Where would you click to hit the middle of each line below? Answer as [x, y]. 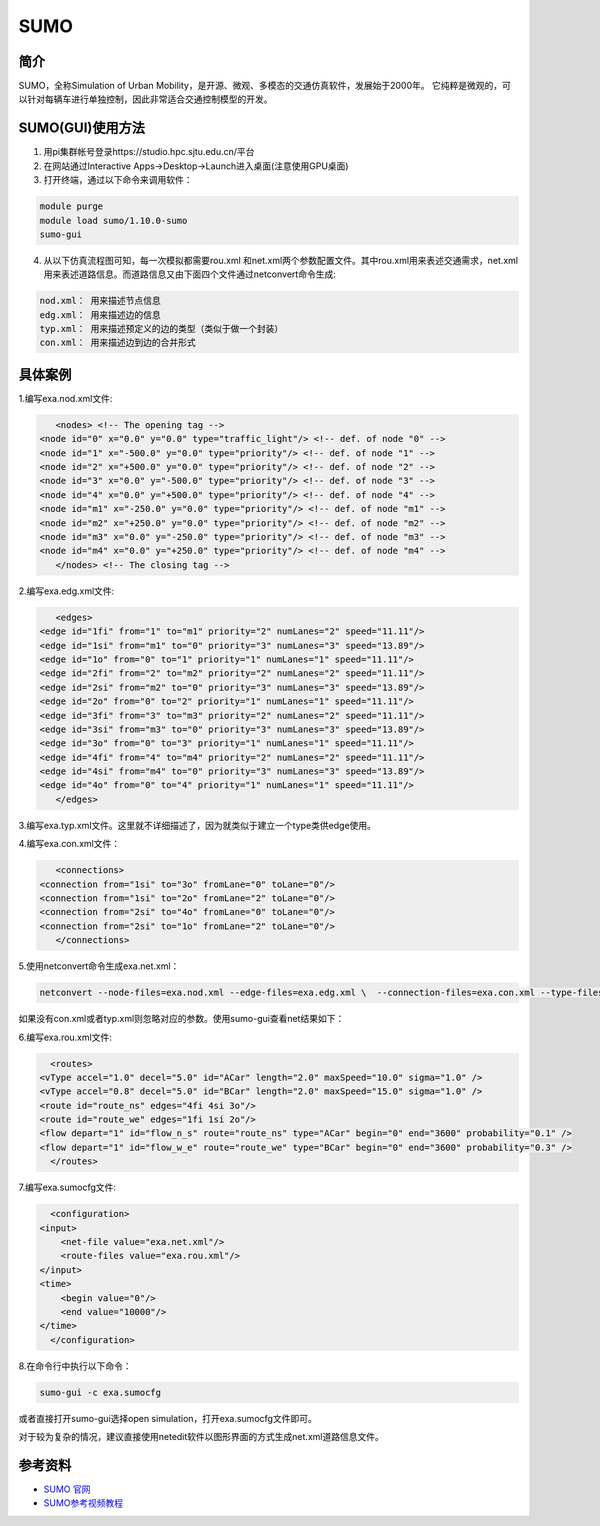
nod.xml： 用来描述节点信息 [100, 301]
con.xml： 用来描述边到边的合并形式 [118, 343]
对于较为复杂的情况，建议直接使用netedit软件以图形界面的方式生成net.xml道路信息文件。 [201, 1437]
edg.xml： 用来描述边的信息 [100, 314]
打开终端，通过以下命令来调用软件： [118, 180]
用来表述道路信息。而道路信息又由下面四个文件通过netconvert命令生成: [190, 274]
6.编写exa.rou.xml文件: [65, 1037]
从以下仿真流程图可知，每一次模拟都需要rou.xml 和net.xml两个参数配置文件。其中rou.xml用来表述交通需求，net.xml [281, 260]
